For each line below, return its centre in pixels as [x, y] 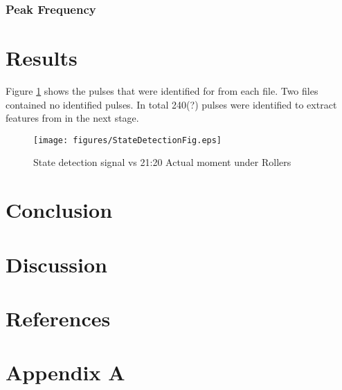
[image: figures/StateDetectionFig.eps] [128, 140]
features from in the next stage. [72, 118]
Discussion [56, 264]
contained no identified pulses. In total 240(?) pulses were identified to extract [171, 104]
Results [42, 58]
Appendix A [65, 372]
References [58, 318]
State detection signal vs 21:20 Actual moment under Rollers [162, 162]
